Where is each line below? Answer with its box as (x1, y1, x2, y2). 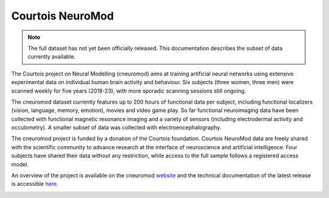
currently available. (27, 53, 76, 60)
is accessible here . (11, 180, 58, 188)
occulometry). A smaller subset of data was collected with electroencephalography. (11, 124, 222, 131)
